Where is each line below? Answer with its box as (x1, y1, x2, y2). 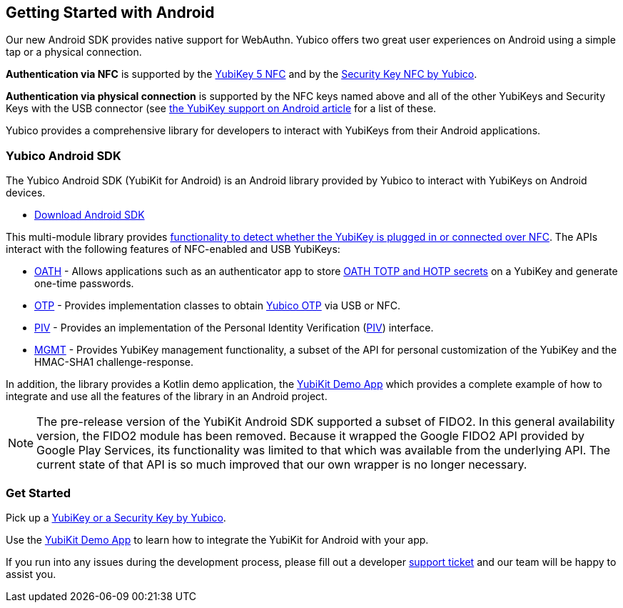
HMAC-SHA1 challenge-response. (34, 356, 194, 369)
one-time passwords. (34, 277, 134, 290)
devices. (6, 186, 46, 199)
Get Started (6, 485, 71, 500)
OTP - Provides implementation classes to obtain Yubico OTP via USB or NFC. (34, 299, 400, 312)
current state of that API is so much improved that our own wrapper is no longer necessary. (36, 457, 527, 472)
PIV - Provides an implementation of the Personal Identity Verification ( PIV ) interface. (34, 322, 434, 334)
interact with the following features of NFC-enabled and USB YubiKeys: (6, 243, 340, 256)
